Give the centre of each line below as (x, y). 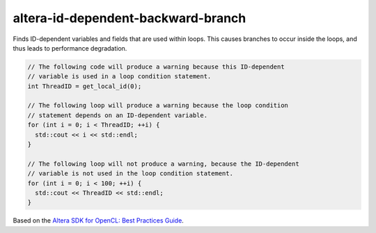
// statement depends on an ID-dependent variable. (118, 115)
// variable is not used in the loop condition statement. (130, 174)
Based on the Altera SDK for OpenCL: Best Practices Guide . (98, 221)
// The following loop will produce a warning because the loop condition (158, 105)
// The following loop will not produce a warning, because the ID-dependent (163, 164)
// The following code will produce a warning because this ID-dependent (156, 67)
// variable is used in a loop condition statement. (119, 77)
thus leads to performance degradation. (70, 48)
